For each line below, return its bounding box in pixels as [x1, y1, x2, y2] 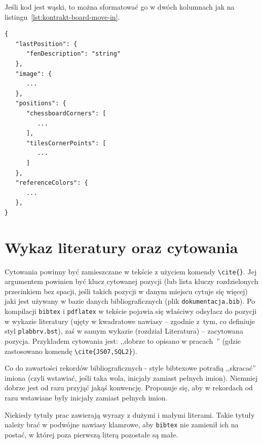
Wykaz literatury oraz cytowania [5, 236, 238, 257]
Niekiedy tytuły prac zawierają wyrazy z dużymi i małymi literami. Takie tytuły [5, 409, 255, 420]
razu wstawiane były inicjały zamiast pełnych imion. [5, 392, 168, 403]
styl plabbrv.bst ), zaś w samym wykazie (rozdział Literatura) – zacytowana [5, 326, 243, 336]
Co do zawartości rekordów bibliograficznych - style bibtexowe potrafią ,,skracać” [5, 363, 256, 373]
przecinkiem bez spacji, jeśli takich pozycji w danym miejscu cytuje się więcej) [5, 286, 248, 296]
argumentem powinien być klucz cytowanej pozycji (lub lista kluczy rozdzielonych [5, 276, 258, 287]
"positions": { [15, 100, 66, 107]
